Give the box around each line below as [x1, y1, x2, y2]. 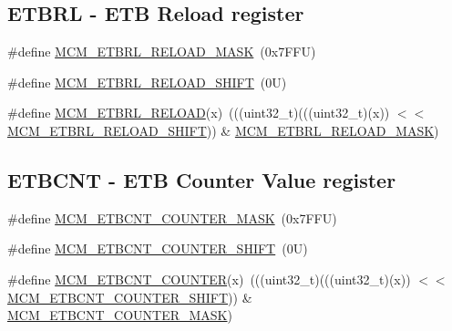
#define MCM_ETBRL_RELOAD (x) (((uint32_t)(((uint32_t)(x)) [7, 103, 390, 122]
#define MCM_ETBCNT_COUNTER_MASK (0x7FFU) [7, 208, 337, 227]
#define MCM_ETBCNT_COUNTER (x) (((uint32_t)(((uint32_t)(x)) [7, 269, 411, 288]
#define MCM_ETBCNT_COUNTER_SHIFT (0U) [7, 239, 308, 258]
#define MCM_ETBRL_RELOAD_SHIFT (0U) [7, 72, 287, 91]
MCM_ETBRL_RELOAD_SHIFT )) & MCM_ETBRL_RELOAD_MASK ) [7, 120, 439, 140]
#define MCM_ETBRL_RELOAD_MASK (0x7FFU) [7, 42, 316, 61]
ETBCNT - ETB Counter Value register [7, 165, 396, 193]
